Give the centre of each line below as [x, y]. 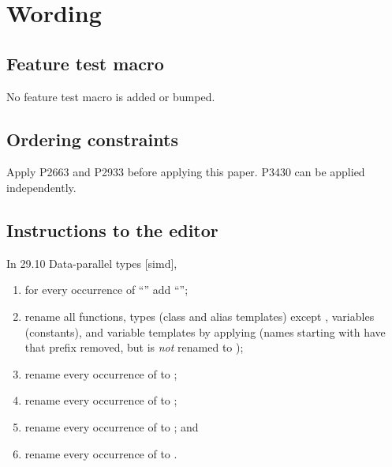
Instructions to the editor [112, 230]
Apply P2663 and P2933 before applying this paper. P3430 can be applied [186, 172]
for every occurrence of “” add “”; [106, 290]
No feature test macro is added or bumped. [111, 96]
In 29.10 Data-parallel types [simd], [92, 263]
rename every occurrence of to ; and [112, 426]
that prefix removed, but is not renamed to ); [134, 347]
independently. [41, 187]
